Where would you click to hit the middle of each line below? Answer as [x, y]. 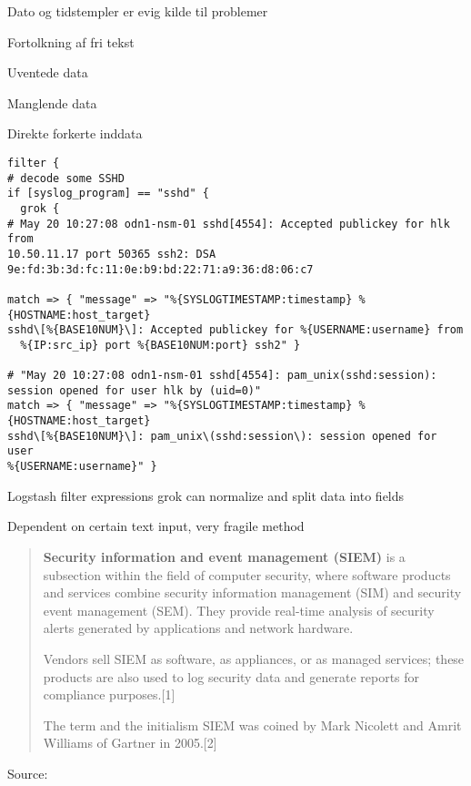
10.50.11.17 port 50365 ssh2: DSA [112, 254]
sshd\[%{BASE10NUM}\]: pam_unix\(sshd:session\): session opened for [222, 436]
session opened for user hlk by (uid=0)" [135, 390]
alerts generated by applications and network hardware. [198, 628]
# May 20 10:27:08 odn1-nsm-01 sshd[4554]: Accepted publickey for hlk [229, 224]
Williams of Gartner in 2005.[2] [130, 743]
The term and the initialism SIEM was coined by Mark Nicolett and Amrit [252, 725]
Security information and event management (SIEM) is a [224, 556]
